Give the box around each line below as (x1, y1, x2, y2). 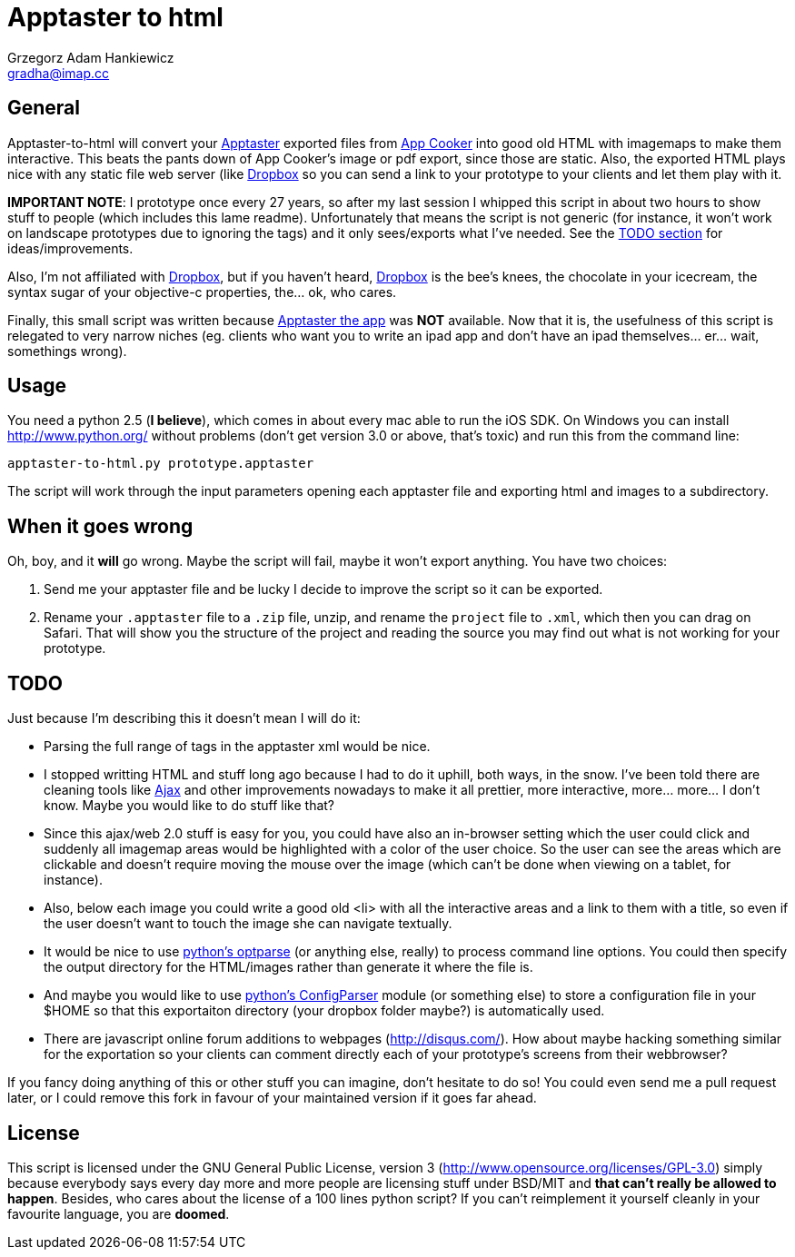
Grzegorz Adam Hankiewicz (7, 49, 174, 65)
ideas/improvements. (7, 240, 134, 256)
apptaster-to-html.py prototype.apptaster (7, 456, 314, 471)
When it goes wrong (7, 514, 194, 538)
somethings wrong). (7, 342, 127, 359)
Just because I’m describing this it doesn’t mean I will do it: (7, 710, 361, 727)
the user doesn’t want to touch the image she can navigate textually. (44, 916, 452, 932)
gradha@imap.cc (7, 64, 110, 81)
